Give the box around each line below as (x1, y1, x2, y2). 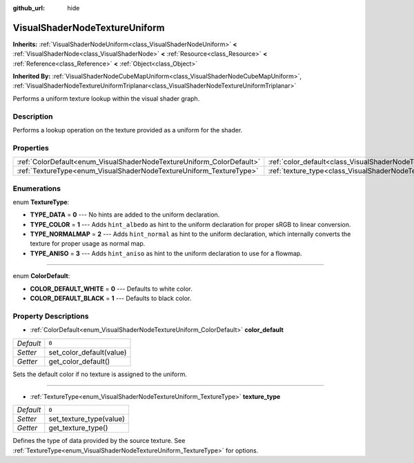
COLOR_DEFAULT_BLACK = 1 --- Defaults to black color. (30, 294, 192, 303)
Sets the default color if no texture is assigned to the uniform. (12, 370, 188, 378)
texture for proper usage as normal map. (30, 239, 146, 248)
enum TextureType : (12, 197, 70, 206)
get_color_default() (48, 356, 110, 366)
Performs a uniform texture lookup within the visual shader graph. (12, 94, 200, 103)
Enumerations (12, 184, 61, 193)
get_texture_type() (48, 423, 108, 433)
